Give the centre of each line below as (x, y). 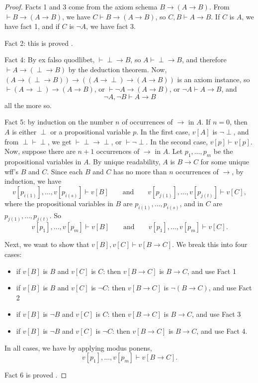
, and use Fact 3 (216, 314)
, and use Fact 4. (222, 330)
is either (24, 131)
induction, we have (33, 181)
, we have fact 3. (111, 26)
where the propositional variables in (59, 203)
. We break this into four (210, 244)
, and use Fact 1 (212, 271)
